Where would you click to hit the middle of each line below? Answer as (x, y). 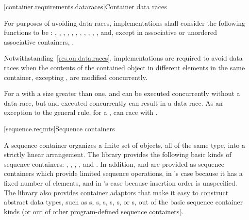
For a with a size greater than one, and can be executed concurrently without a (122, 93)
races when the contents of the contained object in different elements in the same (124, 67)
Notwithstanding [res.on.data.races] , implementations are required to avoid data (123, 58)
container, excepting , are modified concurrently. (76, 77)
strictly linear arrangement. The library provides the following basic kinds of (118, 154)
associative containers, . (39, 41)
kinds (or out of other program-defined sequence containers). (94, 211)
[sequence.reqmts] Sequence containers (59, 128)
